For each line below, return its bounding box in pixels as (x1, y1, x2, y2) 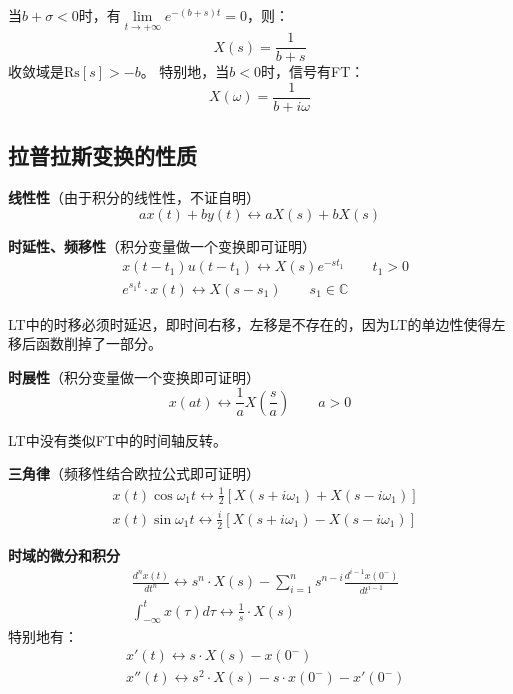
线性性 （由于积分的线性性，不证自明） (8, 187, 260, 208)
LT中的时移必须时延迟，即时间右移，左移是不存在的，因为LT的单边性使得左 (8, 313, 506, 334)
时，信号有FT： (261, 61, 365, 82)
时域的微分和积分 (8, 544, 120, 565)
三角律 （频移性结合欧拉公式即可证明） (8, 463, 260, 484)
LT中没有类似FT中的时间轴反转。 (8, 429, 227, 450)
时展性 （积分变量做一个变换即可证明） (8, 366, 260, 387)
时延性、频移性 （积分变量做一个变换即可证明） (8, 235, 316, 256)
